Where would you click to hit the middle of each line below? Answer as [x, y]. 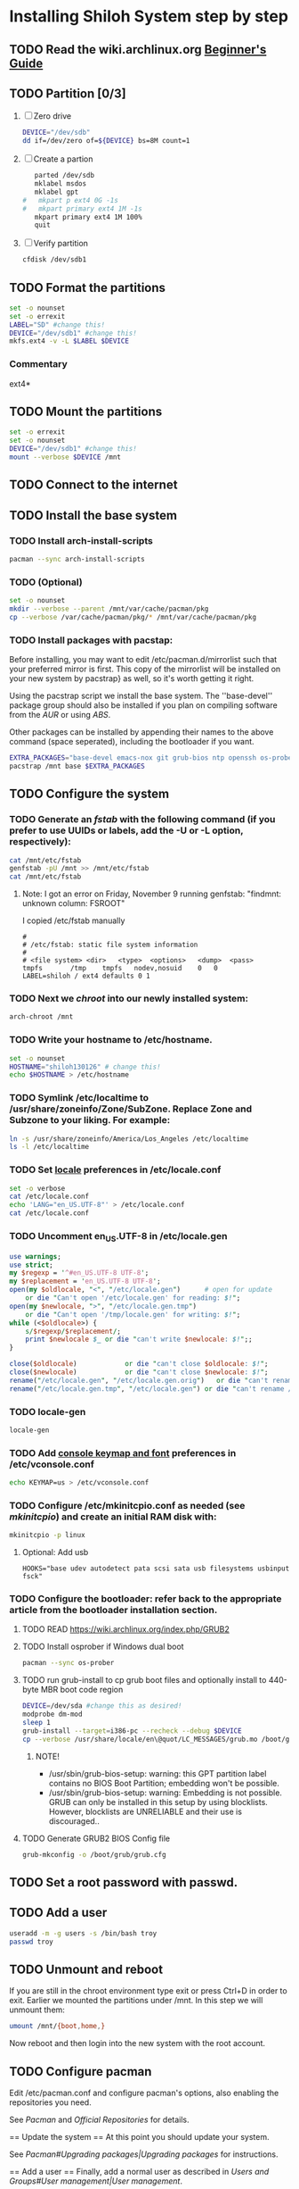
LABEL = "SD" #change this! [57, 325]
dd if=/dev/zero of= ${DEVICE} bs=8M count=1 [106, 141]
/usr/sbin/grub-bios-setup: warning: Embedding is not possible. [166, 1793]
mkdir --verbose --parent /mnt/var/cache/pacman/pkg [109, 609]
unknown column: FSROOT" [73, 903]
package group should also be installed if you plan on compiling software [143, 705]
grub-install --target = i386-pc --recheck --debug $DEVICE [132, 1731]
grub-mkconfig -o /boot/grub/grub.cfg [94, 1854]
